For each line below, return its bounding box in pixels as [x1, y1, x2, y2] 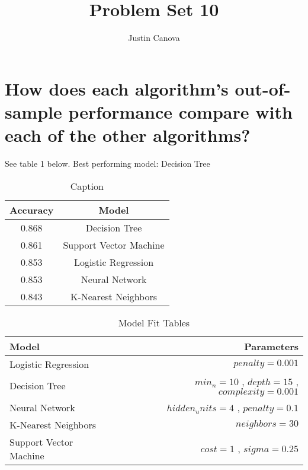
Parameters [244, 339, 299, 353]
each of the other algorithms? [5, 123, 251, 147]
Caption [70, 179, 104, 193]
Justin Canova [128, 31, 180, 44]
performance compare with [68, 99, 293, 123]
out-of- [235, 76, 291, 100]
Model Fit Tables [118, 315, 190, 329]
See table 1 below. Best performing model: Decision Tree [5, 157, 210, 170]
